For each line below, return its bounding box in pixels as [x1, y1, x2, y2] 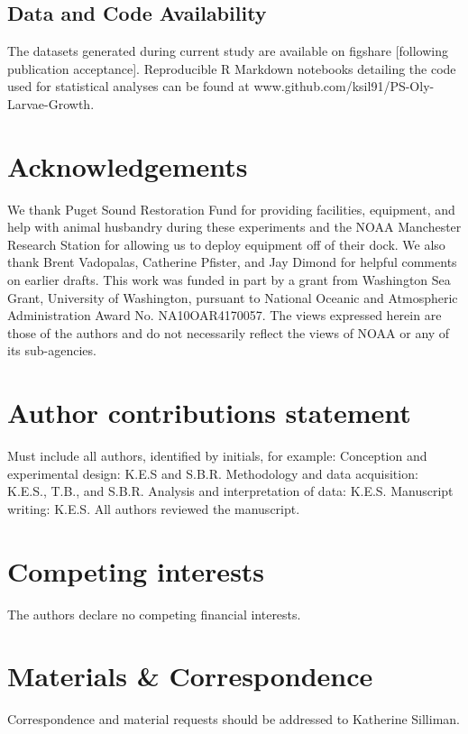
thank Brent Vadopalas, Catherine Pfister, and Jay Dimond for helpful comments [7, 252, 457, 271]
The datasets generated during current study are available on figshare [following [7, 41, 449, 60]
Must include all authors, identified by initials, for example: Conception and [7, 446, 427, 465]
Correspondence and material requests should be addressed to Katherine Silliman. [7, 710, 460, 729]
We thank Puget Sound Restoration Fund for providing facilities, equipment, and [7, 199, 455, 218]
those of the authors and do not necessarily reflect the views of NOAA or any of [7, 323, 450, 342]
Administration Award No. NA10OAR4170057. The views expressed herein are [7, 306, 442, 325]
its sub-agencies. [7, 341, 96, 360]
